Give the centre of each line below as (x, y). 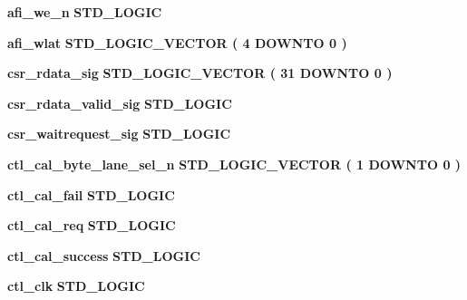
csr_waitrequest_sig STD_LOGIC (119, 134)
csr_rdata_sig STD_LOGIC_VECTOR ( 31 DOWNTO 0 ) (200, 73)
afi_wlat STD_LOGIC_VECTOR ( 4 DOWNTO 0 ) (177, 42)
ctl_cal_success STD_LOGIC (104, 255)
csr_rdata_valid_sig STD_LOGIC (120, 103)
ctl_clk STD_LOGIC (76, 286)
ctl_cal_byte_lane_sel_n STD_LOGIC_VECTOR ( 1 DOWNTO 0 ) (234, 164)
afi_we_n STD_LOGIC (85, 12)
